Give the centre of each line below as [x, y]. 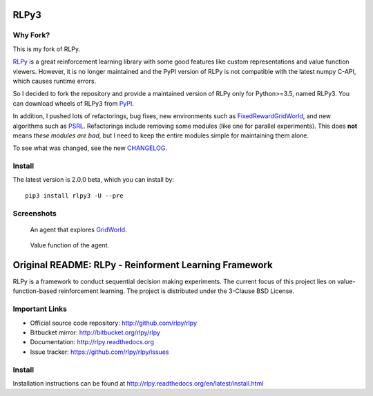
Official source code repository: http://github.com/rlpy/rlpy [113, 323]
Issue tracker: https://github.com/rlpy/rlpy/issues [99, 352]
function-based [35, 291]
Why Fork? [31, 35]
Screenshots [35, 213]
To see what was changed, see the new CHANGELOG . [90, 148]
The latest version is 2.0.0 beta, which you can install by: [93, 180]
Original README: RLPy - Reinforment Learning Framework [143, 265]
